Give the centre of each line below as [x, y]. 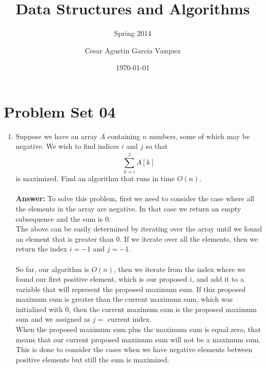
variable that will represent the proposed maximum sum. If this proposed [131, 289]
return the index [41, 249]
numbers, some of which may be [199, 136]
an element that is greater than [65, 238]
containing [124, 136]
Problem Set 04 [60, 111]
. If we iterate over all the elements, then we [189, 238]
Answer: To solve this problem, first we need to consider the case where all [135, 198]
